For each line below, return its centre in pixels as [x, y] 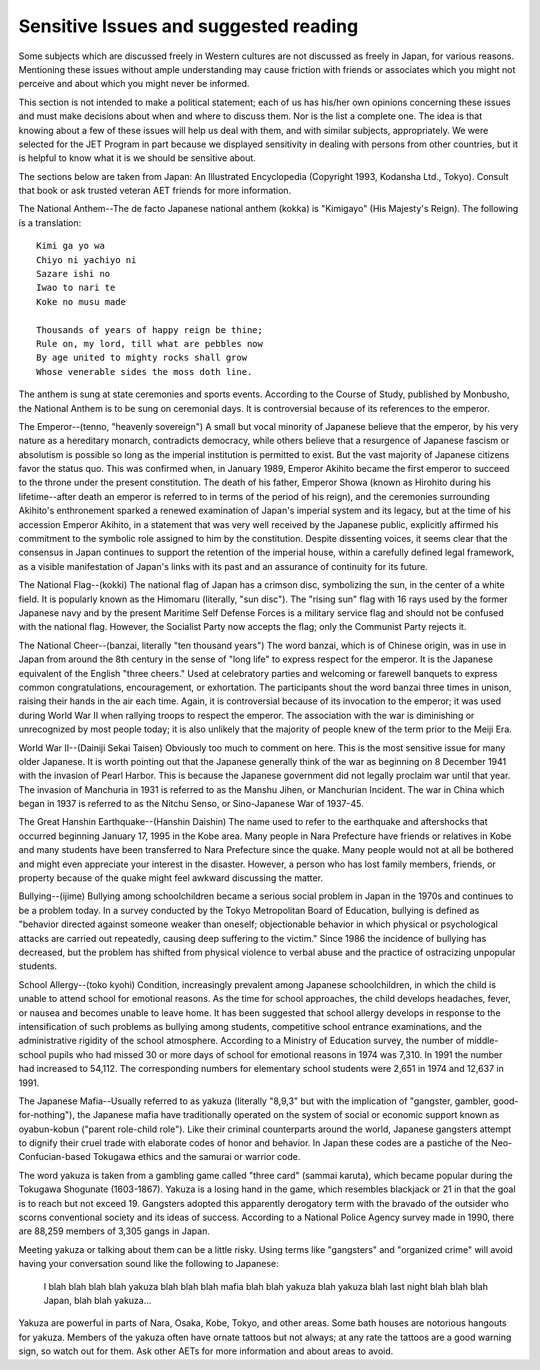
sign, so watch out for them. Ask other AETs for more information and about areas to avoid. [206, 1351]
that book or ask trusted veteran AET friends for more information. [155, 191]
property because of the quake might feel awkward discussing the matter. [171, 878]
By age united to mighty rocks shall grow [142, 358]
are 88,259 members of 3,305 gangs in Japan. [114, 1231]
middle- [482, 1041]
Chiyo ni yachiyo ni [86, 259]
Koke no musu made [81, 301]
